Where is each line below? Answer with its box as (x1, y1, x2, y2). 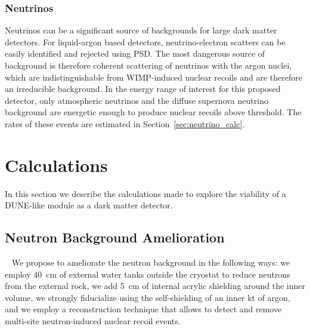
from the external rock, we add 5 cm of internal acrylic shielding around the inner (5, 279, 305, 292)
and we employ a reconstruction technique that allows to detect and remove (5, 303, 282, 315)
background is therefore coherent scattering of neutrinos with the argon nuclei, (5, 59, 292, 71)
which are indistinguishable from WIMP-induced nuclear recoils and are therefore (5, 70, 302, 83)
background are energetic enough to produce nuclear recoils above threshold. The (5, 106, 302, 118)
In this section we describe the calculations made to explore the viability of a (5, 187, 286, 199)
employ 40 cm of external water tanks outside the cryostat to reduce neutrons (5, 267, 290, 280)
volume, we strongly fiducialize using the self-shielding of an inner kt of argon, (5, 291, 290, 303)
